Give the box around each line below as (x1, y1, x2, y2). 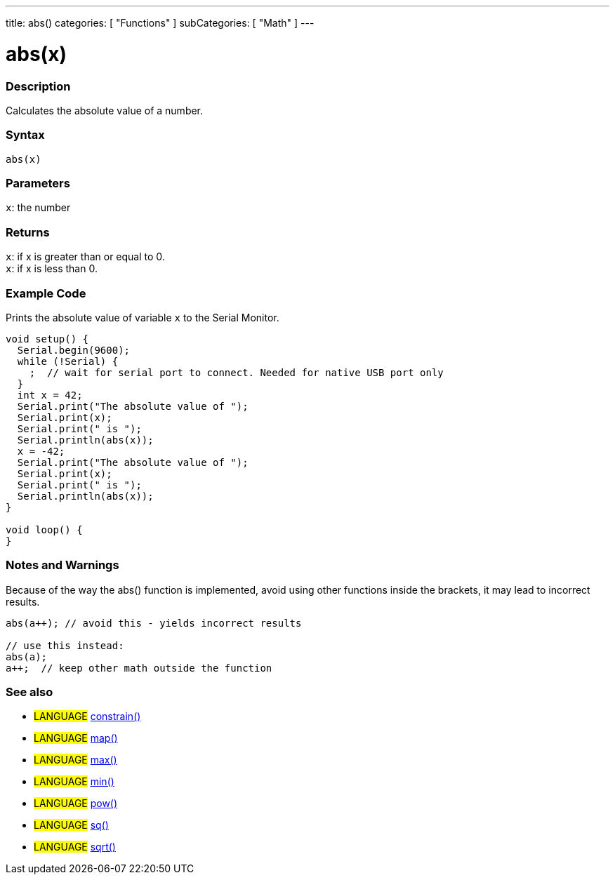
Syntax (6, 128, 45, 142)
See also (6, 685, 53, 699)
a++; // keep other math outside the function (6, 662, 272, 674)
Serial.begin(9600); (17, 344, 131, 356)
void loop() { (6, 524, 83, 535)
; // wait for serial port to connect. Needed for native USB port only (29, 366, 444, 378)
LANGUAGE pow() (34, 797, 118, 810)
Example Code (6, 286, 86, 300)
